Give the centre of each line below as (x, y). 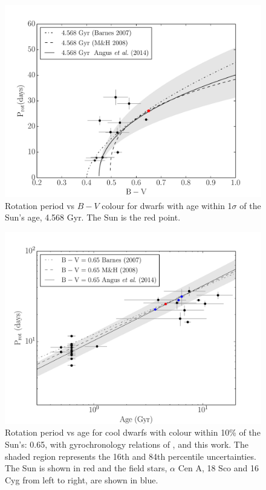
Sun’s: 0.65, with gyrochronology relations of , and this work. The (127, 444)
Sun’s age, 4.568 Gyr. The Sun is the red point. (93, 217)
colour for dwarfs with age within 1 (167, 205)
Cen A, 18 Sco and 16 (219, 468)
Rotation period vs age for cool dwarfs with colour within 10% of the (133, 432)
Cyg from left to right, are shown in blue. (82, 479)
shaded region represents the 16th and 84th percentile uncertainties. (131, 456)
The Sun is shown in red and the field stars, (86, 468)
